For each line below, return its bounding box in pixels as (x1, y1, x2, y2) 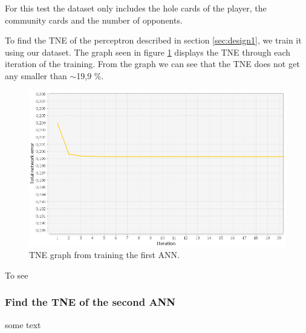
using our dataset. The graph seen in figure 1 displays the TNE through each (5, 45, 291, 58)
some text (5, 318, 41, 331)
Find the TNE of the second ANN (5, 294, 176, 309)
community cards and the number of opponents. (5, 13, 183, 26)
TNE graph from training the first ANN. (29, 248, 180, 261)
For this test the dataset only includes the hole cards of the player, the (5, 2, 267, 14)
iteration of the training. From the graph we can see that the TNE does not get (5, 57, 300, 70)
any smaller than (5, 69, 67, 82)
